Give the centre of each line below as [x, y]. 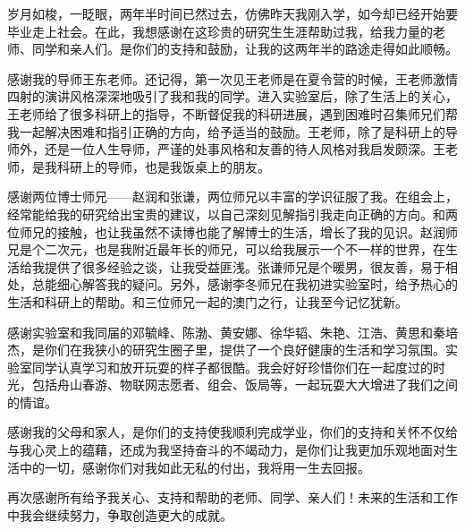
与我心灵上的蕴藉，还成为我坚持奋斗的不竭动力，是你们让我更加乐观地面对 [226, 450]
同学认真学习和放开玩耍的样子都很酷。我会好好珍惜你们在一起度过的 [232, 367]
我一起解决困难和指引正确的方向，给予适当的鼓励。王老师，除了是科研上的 [226, 131]
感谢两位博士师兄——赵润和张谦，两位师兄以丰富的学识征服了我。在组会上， [232, 197]
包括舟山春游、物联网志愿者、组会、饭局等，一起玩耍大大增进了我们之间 [245, 385]
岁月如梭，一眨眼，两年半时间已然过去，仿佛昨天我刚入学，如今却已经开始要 [232, 13]
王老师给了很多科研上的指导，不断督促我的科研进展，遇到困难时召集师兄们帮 [232, 113]
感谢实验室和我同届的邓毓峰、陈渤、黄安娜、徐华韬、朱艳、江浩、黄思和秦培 [232, 332]
